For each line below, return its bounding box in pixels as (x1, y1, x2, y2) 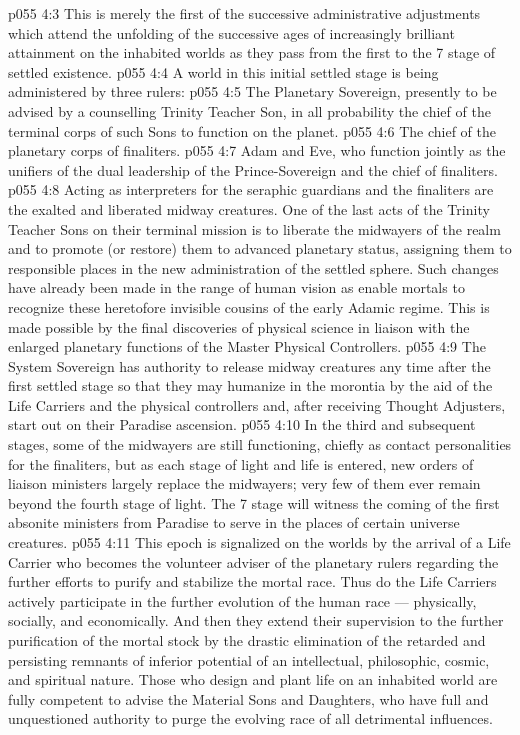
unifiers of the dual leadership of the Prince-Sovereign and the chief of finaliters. (8, 159, 498, 180)
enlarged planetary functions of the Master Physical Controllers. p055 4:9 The (8, 336, 486, 357)
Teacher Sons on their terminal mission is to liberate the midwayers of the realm (8, 218, 501, 239)
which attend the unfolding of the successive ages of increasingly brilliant (8, 22, 455, 43)
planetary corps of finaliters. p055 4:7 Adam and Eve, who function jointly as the (8, 140, 506, 161)
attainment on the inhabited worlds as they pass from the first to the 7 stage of (8, 42, 496, 63)
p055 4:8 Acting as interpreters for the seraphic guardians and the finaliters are (8, 179, 494, 200)
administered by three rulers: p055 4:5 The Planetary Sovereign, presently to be (8, 81, 497, 102)
